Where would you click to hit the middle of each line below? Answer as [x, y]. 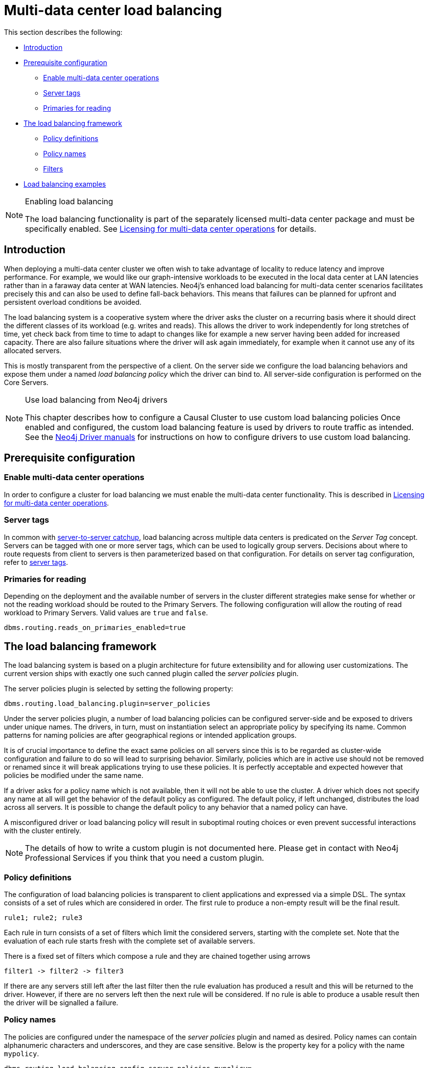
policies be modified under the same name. [74, 776]
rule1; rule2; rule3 [43, 917]
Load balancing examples [65, 184]
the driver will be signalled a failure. [61, 1002]
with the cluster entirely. [43, 831]
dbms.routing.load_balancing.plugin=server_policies [107, 704]
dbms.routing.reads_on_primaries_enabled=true [95, 628]
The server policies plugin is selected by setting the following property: [119, 689]
